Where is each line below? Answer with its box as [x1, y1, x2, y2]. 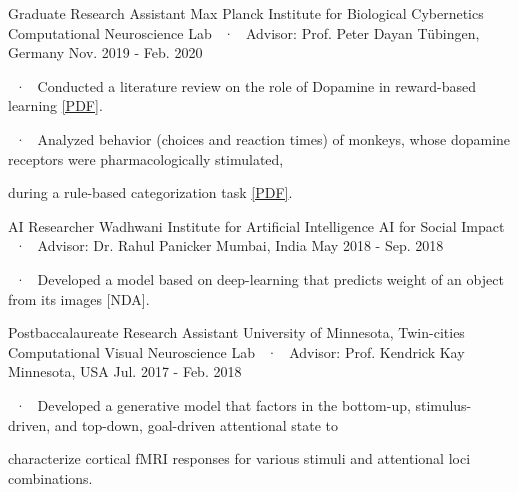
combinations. [8, 467, 93, 488]
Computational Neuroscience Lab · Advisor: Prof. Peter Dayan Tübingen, [8, 22, 480, 43]
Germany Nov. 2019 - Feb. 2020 [8, 42, 203, 63]
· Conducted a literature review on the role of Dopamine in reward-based [14, 75, 476, 96]
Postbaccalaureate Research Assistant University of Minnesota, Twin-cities [8, 322, 465, 343]
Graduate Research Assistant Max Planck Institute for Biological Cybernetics [8, 3, 484, 23]
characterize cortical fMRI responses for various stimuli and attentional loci [8, 448, 471, 469]
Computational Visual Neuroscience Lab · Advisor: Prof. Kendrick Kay [8, 341, 465, 362]
